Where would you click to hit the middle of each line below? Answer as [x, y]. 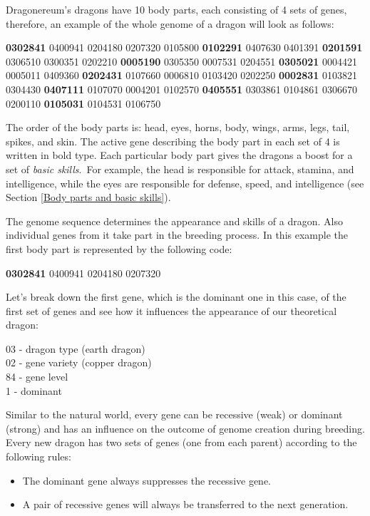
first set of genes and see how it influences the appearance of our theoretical [171, 310]
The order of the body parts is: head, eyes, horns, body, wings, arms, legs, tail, [178, 127]
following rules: [38, 456]
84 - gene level [37, 377]
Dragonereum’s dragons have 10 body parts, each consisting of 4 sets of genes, [176, 9]
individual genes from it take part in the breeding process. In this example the [177, 235]
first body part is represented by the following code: [119, 248]
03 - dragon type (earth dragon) [76, 348]
